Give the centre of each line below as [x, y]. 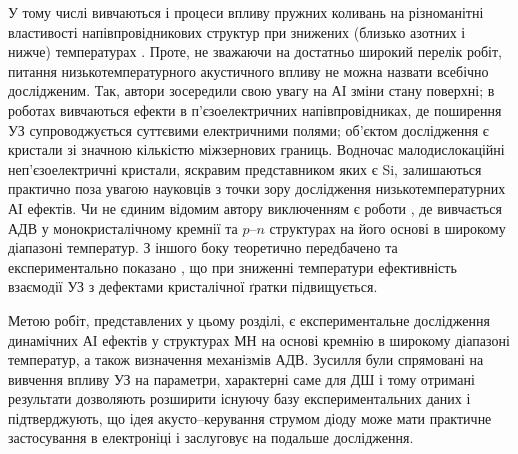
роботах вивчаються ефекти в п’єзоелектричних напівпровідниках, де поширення [255, 109]
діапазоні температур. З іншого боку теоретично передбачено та [203, 247]
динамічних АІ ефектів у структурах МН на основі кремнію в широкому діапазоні [259, 339]
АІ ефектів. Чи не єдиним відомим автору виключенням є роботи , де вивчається [255, 207]
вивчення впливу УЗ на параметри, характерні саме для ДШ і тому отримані [241, 378]
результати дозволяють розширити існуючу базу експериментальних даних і [239, 398]
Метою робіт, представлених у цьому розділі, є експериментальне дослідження [249, 319]
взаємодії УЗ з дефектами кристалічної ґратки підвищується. [193, 286]
